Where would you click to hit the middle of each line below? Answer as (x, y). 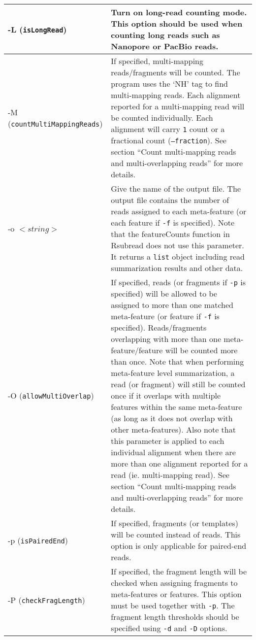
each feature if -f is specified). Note (173, 222)
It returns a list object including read (178, 256)
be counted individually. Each (162, 118)
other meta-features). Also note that (173, 429)
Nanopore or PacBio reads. (165, 46)
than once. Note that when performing (177, 361)
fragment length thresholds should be (175, 617)
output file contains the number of (170, 200)
